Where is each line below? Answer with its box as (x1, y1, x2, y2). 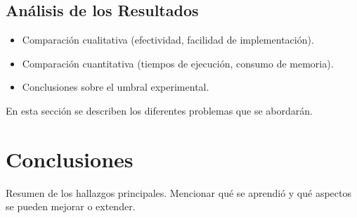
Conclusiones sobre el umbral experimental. (22, 79, 209, 94)
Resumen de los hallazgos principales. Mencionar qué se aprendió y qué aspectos (6, 185, 351, 200)
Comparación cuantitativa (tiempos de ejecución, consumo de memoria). (22, 56, 334, 70)
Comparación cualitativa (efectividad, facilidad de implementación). (22, 32, 314, 47)
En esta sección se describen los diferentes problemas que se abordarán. (6, 103, 313, 117)
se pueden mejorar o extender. (6, 199, 136, 214)
